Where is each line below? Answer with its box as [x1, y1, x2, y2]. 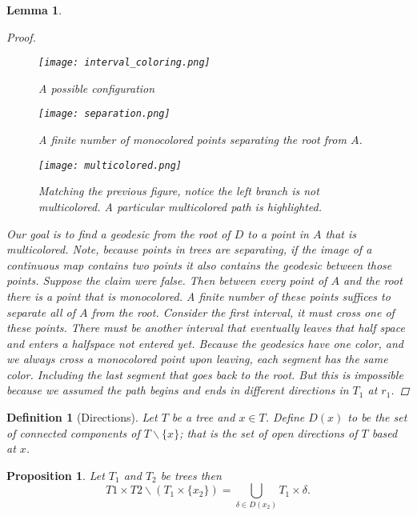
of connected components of [6, 424, 140, 441]
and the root [343, 272, 403, 289]
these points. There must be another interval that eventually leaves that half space [6, 319, 405, 336]
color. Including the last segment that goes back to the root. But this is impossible [6, 366, 403, 382]
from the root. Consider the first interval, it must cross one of [91, 303, 395, 320]
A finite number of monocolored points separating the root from [38, 131, 347, 148]
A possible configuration [38, 79, 155, 96]
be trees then [160, 466, 222, 483]
